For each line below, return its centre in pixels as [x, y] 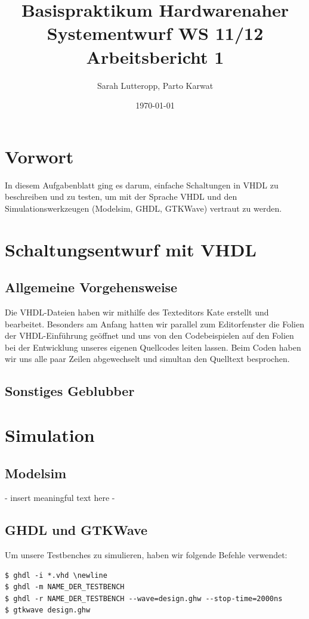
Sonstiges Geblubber [70, 391]
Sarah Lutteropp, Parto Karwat [155, 85]
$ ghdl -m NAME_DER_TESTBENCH [65, 587]
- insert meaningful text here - [60, 498]
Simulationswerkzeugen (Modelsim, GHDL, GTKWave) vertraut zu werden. [143, 208]
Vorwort [39, 156]
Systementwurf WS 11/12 [155, 33]
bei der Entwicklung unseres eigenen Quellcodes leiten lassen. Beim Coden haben [153, 347]
